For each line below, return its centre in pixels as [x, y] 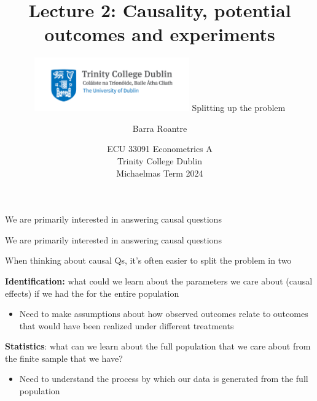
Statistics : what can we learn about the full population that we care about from [158, 346]
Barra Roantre [160, 128]
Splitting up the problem [239, 108]
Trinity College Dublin [160, 160]
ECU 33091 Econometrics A [160, 149]
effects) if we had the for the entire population [92, 293]
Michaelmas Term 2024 [160, 173]
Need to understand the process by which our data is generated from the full [164, 379]
